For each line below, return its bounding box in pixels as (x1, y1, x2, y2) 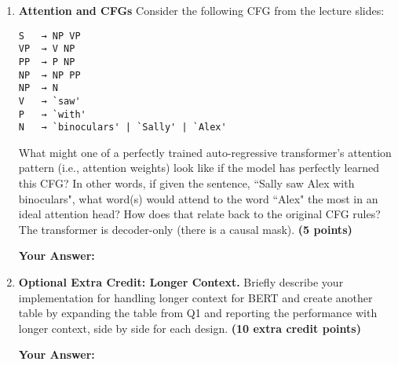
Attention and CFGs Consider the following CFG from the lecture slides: (18, 2, 385, 18)
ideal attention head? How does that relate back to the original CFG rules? (18, 206, 381, 222)
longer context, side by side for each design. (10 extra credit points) (18, 319, 361, 336)
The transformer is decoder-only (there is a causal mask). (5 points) (18, 221, 352, 237)
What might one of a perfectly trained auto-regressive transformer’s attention (18, 144, 392, 160)
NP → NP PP (18, 69, 81, 81)
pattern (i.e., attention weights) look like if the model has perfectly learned (18, 159, 379, 176)
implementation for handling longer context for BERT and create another (18, 289, 373, 305)
